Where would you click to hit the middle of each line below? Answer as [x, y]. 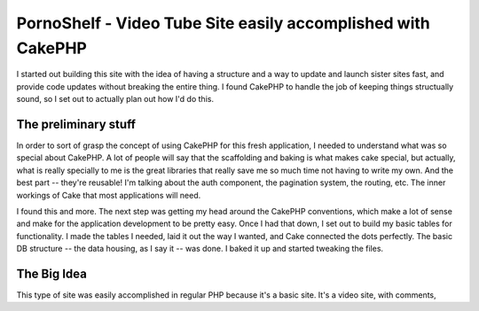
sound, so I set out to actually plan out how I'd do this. [115, 99]
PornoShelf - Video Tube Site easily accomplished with [223, 23]
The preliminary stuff [76, 124]
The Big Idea [52, 273]
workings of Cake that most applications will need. [109, 195]
